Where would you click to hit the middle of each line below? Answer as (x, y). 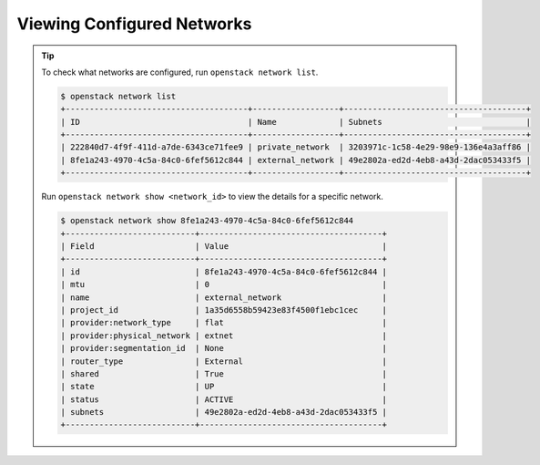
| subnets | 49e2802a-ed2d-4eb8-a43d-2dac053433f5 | (224, 412)
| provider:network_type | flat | (224, 323)
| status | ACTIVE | (224, 399)
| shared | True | (224, 373)
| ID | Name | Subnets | (296, 122)
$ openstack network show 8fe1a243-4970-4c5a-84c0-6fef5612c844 (207, 221)
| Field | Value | (224, 247)
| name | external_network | (224, 297)
